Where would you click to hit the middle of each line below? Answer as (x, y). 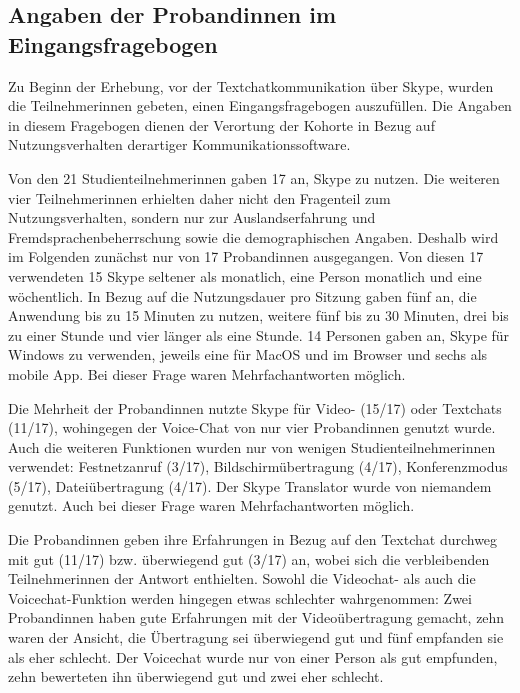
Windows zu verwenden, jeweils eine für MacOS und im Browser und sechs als (248, 354)
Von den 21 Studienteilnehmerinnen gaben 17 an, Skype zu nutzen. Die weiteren (254, 177)
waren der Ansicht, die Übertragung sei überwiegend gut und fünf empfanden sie (256, 637)
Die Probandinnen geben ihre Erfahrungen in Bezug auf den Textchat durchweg (253, 539)
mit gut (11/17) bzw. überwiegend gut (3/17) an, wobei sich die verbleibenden (249, 558)
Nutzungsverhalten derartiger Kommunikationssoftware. (179, 144)
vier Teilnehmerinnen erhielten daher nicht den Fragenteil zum (199, 197)
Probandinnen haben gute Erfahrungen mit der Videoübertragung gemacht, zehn (256, 617)
